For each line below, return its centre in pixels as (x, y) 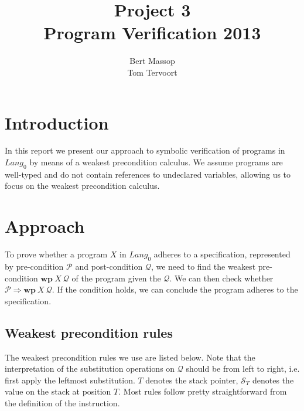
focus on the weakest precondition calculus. (82, 186)
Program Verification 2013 (152, 33)
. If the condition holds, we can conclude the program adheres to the (175, 289)
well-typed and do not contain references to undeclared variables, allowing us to (148, 174)
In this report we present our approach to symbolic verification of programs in (145, 150)
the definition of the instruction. (62, 402)
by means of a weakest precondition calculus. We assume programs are (156, 162)
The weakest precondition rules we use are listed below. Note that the (130, 357)
